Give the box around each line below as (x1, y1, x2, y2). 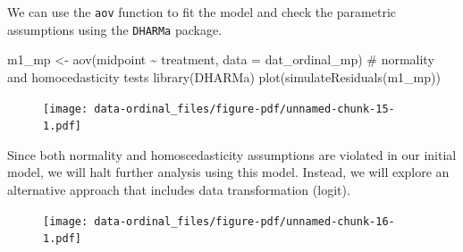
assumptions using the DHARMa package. (7, 20, 223, 38)
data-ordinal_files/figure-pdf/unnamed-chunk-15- (94, 102, 395, 115)
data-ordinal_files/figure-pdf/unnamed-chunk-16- (94, 214, 395, 228)
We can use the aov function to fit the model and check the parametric (7, 3, 397, 21)
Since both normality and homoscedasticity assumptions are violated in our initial (7, 145, 457, 164)
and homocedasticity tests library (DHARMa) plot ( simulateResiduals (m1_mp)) (7, 67, 441, 86)
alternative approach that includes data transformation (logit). (7, 181, 350, 198)
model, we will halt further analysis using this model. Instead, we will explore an (7, 163, 450, 181)
